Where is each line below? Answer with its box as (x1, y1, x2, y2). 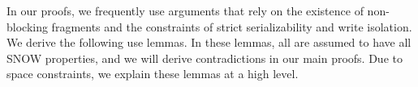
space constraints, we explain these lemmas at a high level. (6, 65, 299, 82)
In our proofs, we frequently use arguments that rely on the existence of (6, 2, 364, 19)
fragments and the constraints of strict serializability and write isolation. (51, 18, 412, 35)
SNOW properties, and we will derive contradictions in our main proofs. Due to (6, 49, 403, 66)
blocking (6, 18, 48, 35)
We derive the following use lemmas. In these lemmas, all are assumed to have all (6, 34, 412, 51)
